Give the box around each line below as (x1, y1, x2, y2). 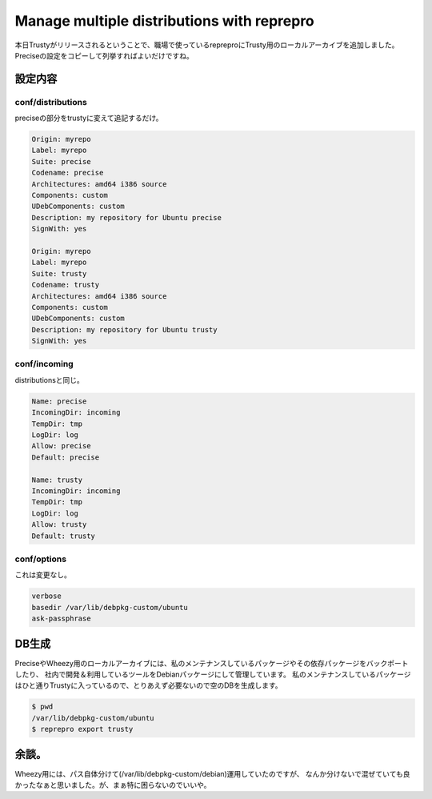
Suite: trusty (31, 269, 87, 278)
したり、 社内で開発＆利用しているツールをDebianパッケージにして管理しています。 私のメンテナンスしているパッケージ (14, 669, 411, 679)
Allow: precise (31, 441, 91, 451)
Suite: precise (31, 157, 91, 166)
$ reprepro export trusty (31, 725, 134, 734)
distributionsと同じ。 (14, 375, 84, 384)
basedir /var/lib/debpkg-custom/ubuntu (31, 603, 188, 612)
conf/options (14, 553, 67, 564)
